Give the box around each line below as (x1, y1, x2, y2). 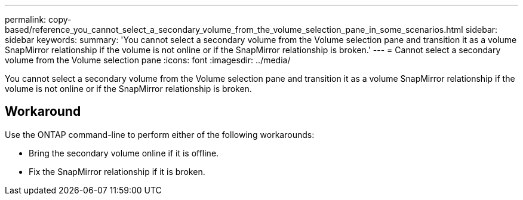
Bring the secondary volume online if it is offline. (29, 147, 219, 158)
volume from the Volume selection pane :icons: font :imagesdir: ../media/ (5, 55, 291, 65)
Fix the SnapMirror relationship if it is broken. (29, 166, 205, 177)
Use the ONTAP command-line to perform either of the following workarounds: (5, 129, 315, 140)
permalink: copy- (5, 14, 72, 24)
